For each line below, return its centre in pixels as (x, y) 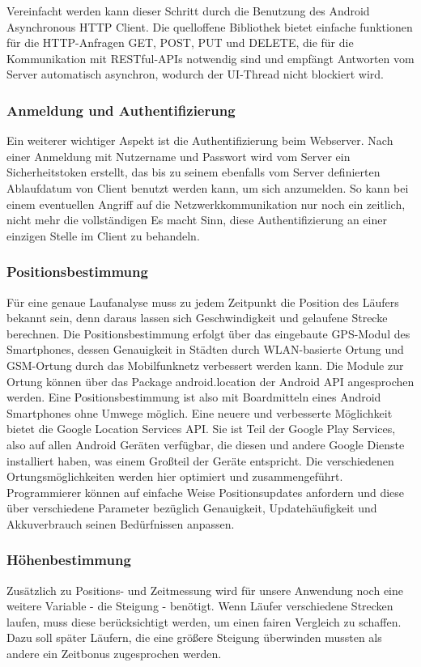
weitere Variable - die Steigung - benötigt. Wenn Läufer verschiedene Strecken (200, 606)
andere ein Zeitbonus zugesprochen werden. (114, 654)
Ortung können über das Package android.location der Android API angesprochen (210, 381)
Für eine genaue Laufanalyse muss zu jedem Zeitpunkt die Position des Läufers (203, 302)
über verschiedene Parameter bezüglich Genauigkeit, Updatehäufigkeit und (192, 508)
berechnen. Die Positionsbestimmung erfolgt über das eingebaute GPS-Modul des (208, 333)
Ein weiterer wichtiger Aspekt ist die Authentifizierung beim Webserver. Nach (200, 140)
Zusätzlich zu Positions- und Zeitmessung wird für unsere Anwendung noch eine (205, 590)
